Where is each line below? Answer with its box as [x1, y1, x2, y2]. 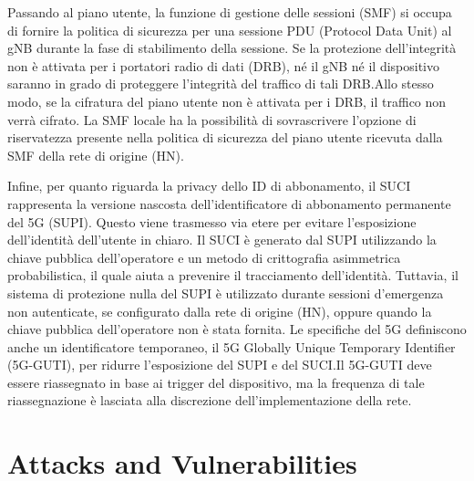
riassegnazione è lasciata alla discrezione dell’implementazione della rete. [7, 391, 412, 410]
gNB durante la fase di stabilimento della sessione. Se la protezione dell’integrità [7, 38, 457, 58]
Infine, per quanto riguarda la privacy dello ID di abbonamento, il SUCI [7, 176, 411, 195]
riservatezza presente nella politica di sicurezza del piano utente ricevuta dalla [7, 128, 443, 147]
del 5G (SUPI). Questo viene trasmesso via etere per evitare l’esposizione [7, 212, 417, 231]
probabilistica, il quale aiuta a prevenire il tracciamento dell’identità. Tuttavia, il [7, 266, 459, 285]
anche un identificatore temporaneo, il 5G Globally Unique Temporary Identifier [7, 337, 456, 356]
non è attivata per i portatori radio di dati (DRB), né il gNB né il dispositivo [7, 56, 440, 75]
